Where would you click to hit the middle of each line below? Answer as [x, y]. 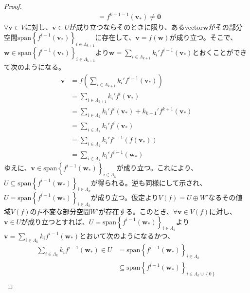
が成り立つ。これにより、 [157, 168]
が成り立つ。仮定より [125, 197]
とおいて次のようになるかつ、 [127, 235]
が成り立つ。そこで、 [203, 37]
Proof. [13, 6]
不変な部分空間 [66, 211]
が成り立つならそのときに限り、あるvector [136, 27]
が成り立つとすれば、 [55, 221]
